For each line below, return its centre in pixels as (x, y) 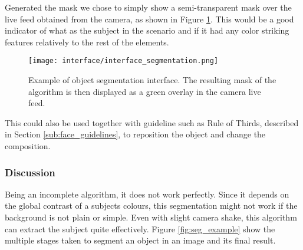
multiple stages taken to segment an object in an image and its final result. (140, 240)
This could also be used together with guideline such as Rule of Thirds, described (152, 122)
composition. (28, 146)
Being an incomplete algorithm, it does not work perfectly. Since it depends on (147, 194)
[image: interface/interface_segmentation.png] (123, 61)
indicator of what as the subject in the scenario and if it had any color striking (147, 30)
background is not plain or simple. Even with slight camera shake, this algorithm (151, 217)
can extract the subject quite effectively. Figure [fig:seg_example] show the (140, 228)
